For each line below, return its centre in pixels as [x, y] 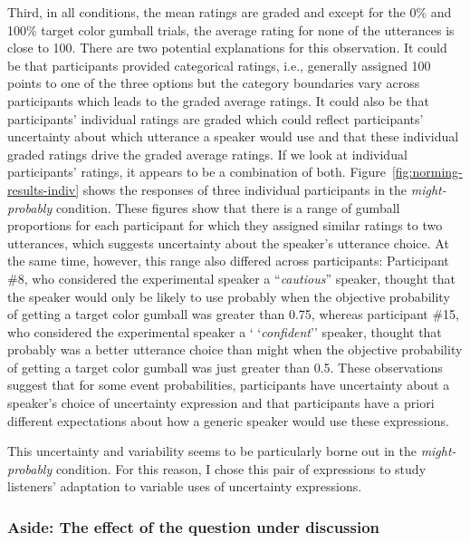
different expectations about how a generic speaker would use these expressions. [228, 420]
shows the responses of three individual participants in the [245, 189]
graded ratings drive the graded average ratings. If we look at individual [207, 154]
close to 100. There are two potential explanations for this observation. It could [227, 48]
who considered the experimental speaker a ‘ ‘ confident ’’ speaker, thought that [225, 331]
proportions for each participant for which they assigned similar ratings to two [225, 225]
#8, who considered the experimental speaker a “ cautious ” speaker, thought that [232, 278]
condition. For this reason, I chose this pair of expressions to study [241, 468]
